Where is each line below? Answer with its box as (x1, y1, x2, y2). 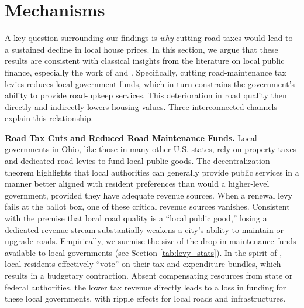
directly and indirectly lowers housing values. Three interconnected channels (5, 100, 278, 112)
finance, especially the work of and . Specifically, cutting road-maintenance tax (5, 66, 286, 78)
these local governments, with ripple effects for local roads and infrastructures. (5, 292, 286, 304)
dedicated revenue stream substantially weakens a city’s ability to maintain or (5, 223, 284, 235)
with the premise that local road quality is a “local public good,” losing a (5, 212, 267, 224)
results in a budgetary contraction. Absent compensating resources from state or (5, 269, 293, 281)
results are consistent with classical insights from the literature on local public (5, 54, 285, 67)
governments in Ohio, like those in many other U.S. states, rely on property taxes (5, 143, 297, 155)
